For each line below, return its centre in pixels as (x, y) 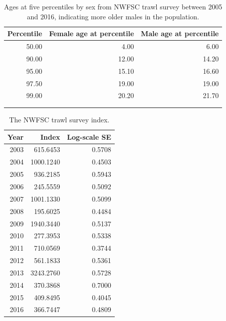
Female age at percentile (91, 33)
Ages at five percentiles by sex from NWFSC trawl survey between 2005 (113, 6)
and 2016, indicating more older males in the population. (113, 16)
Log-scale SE (89, 136)
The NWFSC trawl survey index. (59, 119)
